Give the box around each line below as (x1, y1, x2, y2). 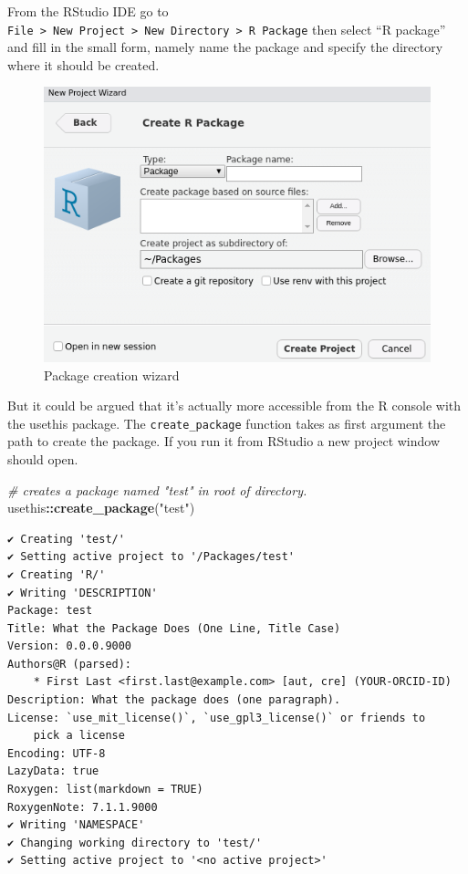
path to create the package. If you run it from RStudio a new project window (7, 432, 441, 451)
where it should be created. (7, 55, 160, 74)
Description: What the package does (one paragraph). (7, 693, 341, 707)
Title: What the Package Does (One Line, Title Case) (7, 621, 341, 635)
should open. (7, 449, 78, 468)
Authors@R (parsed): (7, 657, 132, 671)
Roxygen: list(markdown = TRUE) (7, 783, 203, 796)
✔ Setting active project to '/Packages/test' (7, 550, 295, 564)
